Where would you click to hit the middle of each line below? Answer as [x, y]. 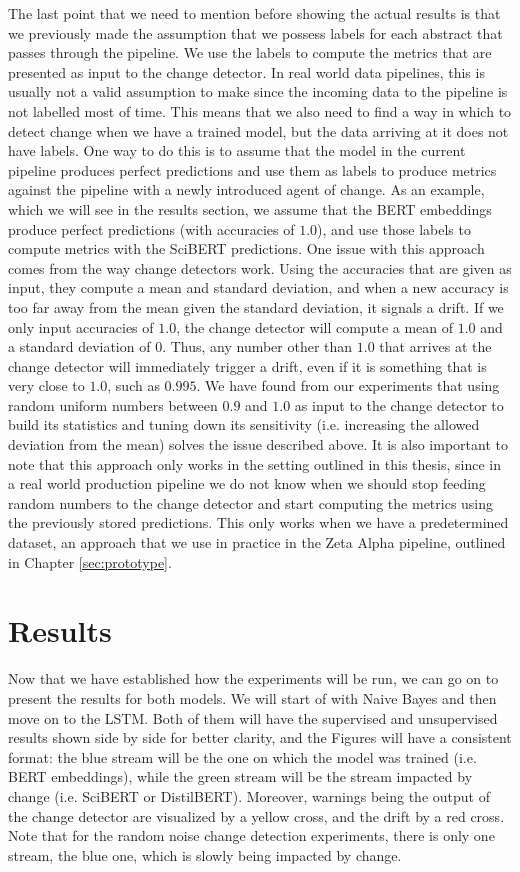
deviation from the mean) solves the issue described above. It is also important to [258, 444]
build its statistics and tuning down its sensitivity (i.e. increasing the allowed [244, 424]
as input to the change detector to [399, 404]
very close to [46, 385]
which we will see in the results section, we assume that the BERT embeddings [250, 208]
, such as [133, 385]
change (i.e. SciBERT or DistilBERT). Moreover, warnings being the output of [249, 795]
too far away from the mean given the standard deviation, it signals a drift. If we [256, 306]
